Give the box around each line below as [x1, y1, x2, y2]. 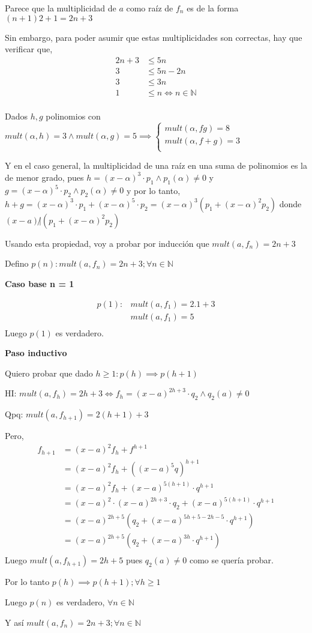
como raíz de [126, 2, 173, 14]
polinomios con [46, 109, 101, 122]
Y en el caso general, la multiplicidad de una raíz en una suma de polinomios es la [5, 159, 307, 172]
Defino [5, 257, 29, 270]
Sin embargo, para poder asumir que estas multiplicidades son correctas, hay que [5, 31, 302, 43]
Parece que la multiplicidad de [5, 2, 116, 14]
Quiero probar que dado [5, 366, 93, 379]
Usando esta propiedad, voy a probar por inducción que [5, 237, 209, 249]
